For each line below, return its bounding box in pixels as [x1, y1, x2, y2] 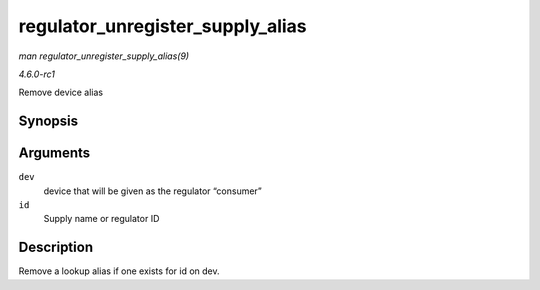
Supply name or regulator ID [43, 213, 160, 225]
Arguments [18, 145, 91, 162]
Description [18, 239, 94, 256]
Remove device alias [18, 86, 104, 99]
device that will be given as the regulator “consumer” [43, 185, 262, 197]
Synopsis [18, 113, 79, 130]
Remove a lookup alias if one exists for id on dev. [18, 265, 220, 277]
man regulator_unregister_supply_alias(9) [18, 50, 190, 62]
